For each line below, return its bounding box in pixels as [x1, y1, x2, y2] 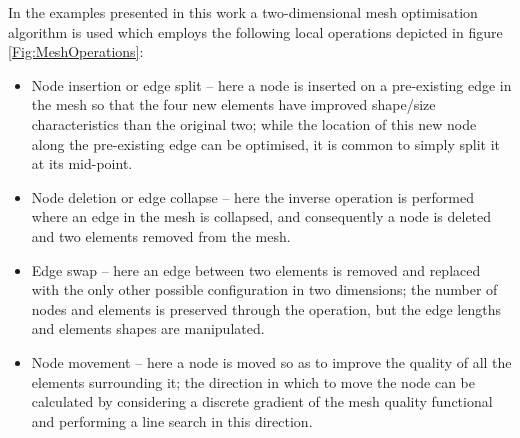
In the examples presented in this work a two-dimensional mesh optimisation [8, 2, 478, 22]
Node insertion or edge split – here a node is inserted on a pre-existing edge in [31, 74, 512, 95]
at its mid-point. [31, 153, 133, 174]
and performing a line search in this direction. [31, 410, 313, 431]
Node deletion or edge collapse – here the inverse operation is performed [31, 186, 475, 207]
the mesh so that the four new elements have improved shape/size [31, 94, 436, 115]
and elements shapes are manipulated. [31, 318, 265, 339]
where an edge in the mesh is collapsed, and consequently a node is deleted [31, 206, 492, 227]
